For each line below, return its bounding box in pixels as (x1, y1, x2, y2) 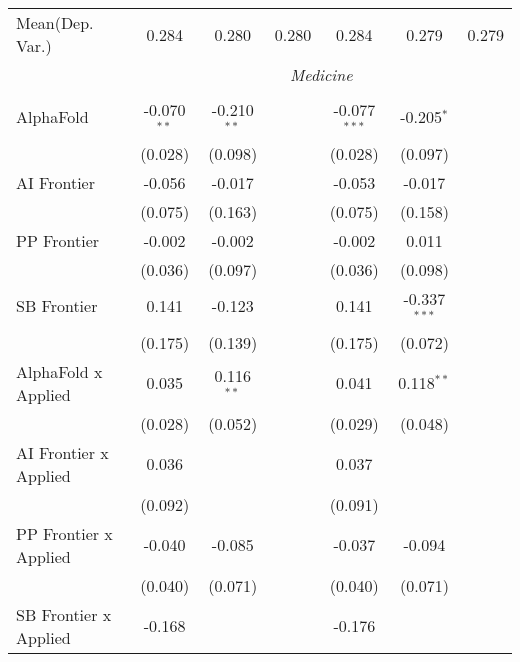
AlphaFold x (16, 359, 103, 383)
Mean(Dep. (16, 11, 94, 34)
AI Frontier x (16, 440, 109, 464)
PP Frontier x (16, 521, 113, 545)
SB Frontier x (16, 602, 112, 626)
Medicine (290, 63, 353, 86)
